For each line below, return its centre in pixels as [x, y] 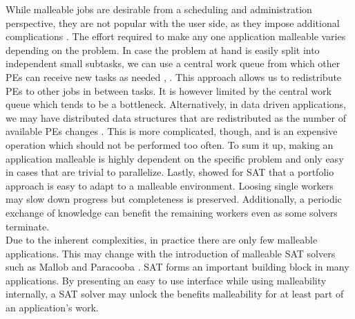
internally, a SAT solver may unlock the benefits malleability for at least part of [175, 294]
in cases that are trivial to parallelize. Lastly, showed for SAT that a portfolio [170, 172]
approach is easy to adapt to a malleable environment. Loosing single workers [170, 185]
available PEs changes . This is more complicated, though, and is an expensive [172, 131]
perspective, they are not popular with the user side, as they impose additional [173, 22]
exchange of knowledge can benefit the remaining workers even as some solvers [172, 212]
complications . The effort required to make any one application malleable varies [176, 36]
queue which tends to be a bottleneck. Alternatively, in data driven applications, [176, 104]
